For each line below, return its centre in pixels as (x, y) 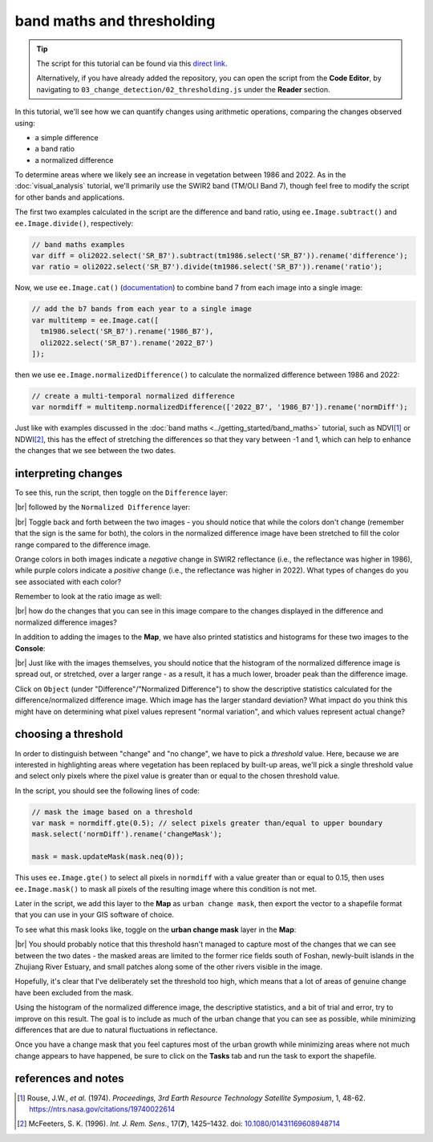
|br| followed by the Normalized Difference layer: (103, 507)
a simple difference (67, 137)
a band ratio (55, 149)
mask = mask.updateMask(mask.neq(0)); (108, 857)
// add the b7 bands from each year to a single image (142, 309)
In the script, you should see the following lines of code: (107, 791)
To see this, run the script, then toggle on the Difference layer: (121, 492)
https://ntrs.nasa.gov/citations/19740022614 (102, 1109)
